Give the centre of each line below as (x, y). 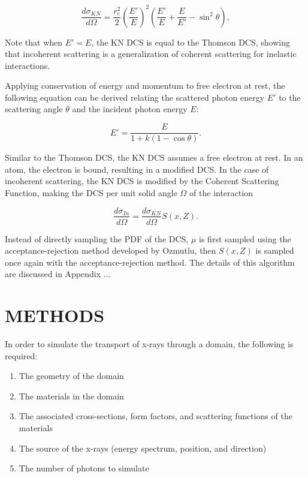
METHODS (55, 315)
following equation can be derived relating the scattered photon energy (135, 97)
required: (21, 355)
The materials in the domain (71, 396)
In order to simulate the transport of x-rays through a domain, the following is (149, 344)
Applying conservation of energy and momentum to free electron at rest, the (145, 85)
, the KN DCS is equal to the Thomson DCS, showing (191, 42)
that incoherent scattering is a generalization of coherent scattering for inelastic (151, 54)
